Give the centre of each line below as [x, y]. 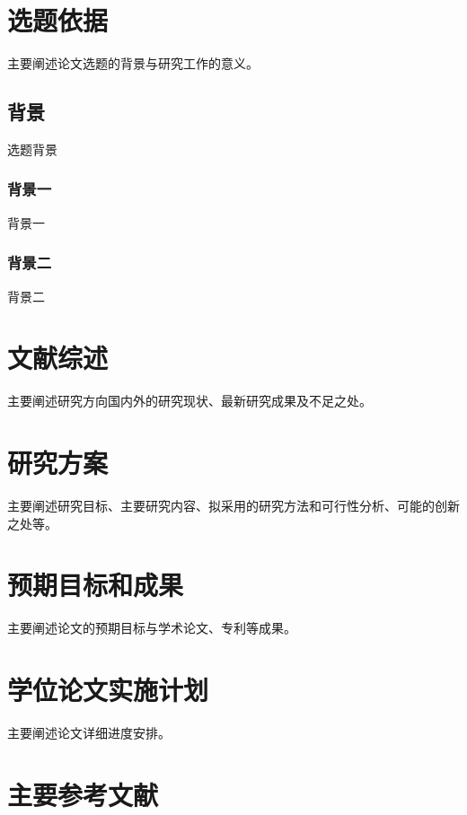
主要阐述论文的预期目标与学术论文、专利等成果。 [152, 628]
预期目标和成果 [96, 585]
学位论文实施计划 [108, 690]
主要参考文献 [83, 794]
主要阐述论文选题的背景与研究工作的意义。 [133, 63]
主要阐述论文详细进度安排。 [89, 733]
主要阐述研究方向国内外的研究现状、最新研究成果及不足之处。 [189, 401]
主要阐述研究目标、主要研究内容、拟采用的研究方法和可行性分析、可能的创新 [233, 505]
